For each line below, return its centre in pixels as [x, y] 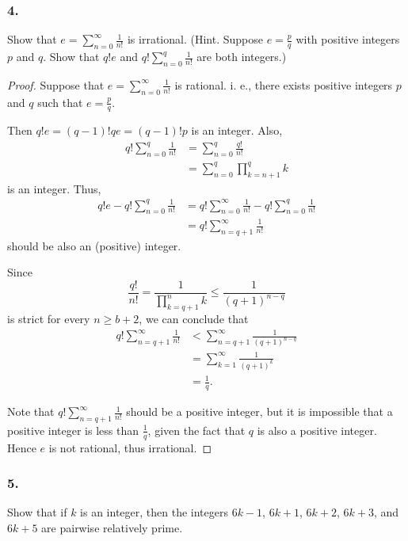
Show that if [37, 512]
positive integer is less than [73, 430]
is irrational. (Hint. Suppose [195, 39]
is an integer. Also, [237, 130]
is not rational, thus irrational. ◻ [130, 447]
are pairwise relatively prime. [112, 528]
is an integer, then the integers [154, 512]
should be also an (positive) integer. [94, 245]
